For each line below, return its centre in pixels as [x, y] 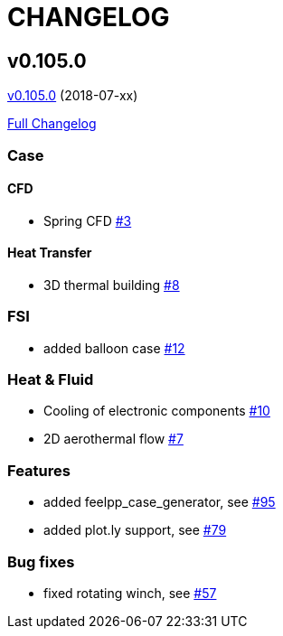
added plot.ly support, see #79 [135, 530]
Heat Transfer [50, 253]
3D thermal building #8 [112, 285]
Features [39, 470]
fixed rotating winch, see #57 [130, 593]
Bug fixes [41, 561]
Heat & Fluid [51, 380]
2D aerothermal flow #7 [113, 439]
